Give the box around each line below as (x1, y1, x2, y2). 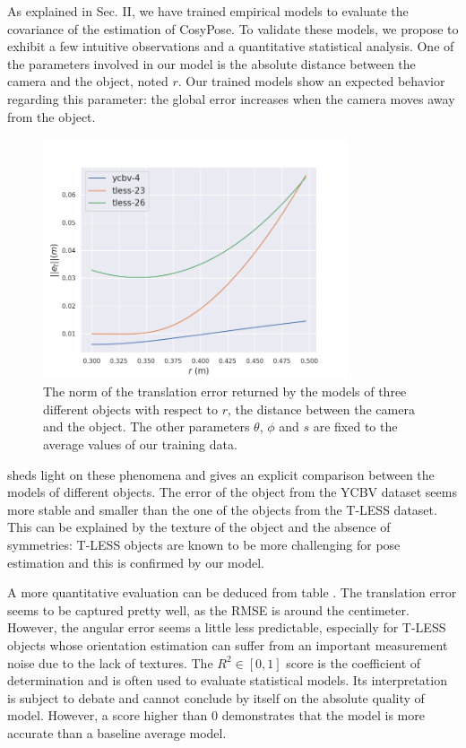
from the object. (7, 107, 96, 126)
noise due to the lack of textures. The (7, 653, 213, 672)
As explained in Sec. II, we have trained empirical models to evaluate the (7, 2, 409, 20)
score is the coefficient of (286, 653, 421, 672)
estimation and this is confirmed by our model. (7, 552, 264, 571)
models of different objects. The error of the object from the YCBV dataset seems (7, 483, 457, 501)
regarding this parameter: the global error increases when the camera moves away (7, 89, 455, 108)
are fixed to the (313, 417, 398, 436)
